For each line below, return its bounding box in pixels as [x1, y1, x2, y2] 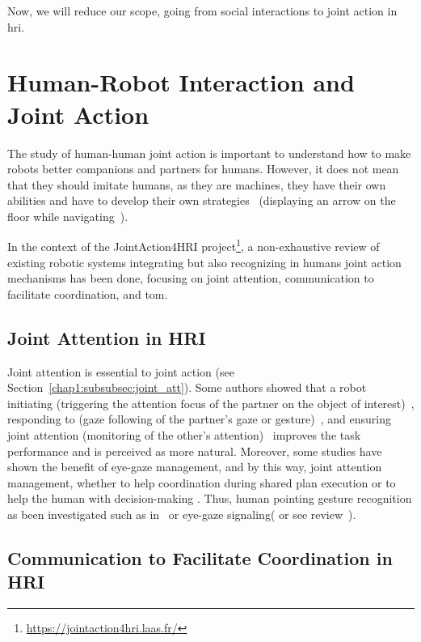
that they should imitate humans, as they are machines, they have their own [7, 176, 386, 193]
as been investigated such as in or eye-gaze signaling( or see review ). [7, 506, 356, 523]
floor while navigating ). [7, 207, 128, 224]
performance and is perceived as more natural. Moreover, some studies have [7, 442, 382, 459]
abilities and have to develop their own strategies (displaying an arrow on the [7, 192, 396, 209]
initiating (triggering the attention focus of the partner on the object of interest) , [7, 394, 415, 411]
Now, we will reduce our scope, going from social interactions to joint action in [7, 2, 398, 19]
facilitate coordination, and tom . [7, 285, 168, 302]
